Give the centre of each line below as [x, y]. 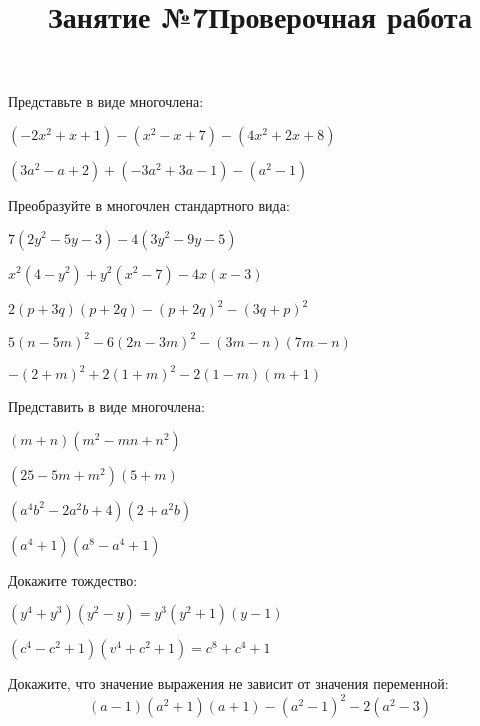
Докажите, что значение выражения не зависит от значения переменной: [228, 683]
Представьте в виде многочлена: [106, 101]
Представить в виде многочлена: [106, 406]
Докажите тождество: [73, 579]
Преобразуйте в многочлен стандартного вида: [149, 204]
